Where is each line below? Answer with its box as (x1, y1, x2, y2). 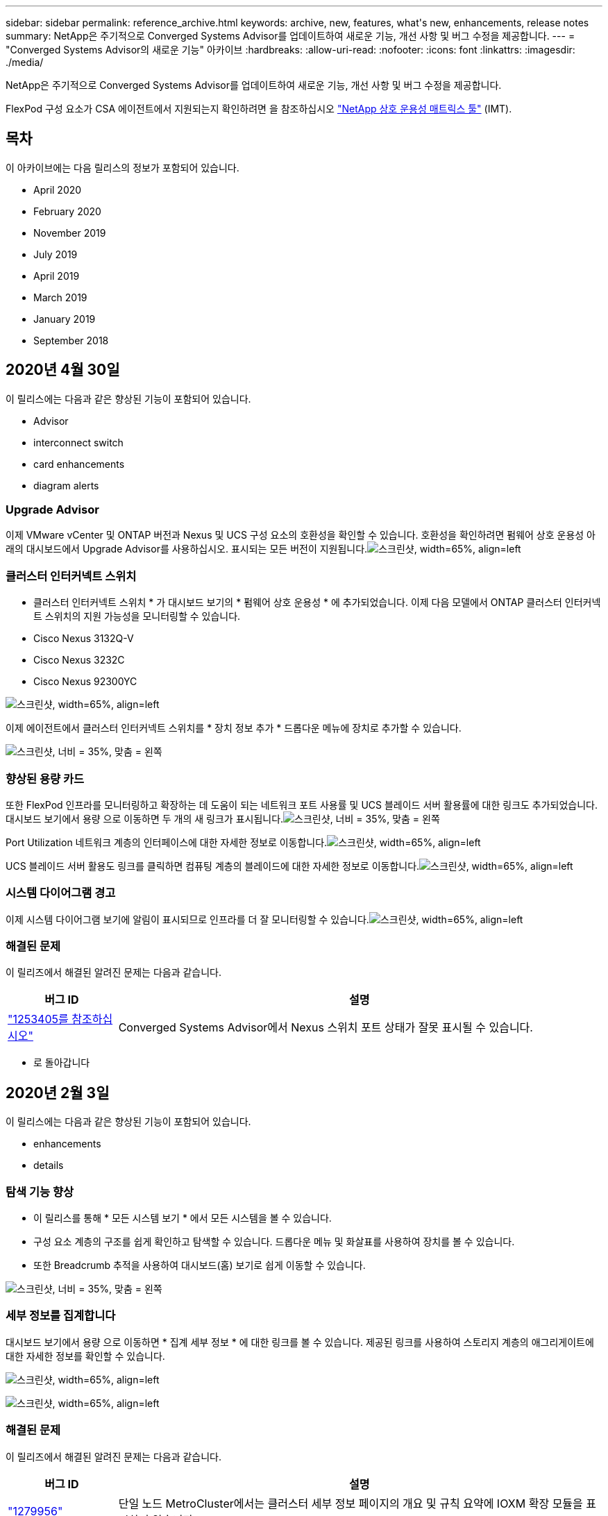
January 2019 (33, 312, 96, 325)
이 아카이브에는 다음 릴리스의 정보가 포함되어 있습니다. (6, 161, 239, 174)
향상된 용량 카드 (6, 771, 85, 786)
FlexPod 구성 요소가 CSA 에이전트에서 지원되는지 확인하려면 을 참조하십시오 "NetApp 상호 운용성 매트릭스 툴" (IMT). (6, 103, 512, 115)
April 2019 (33, 269, 80, 282)
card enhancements (33, 457, 125, 470)
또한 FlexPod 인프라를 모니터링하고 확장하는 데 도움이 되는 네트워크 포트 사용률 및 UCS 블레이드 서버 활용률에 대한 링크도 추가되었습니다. (6, 798, 598, 811)
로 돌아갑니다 (33, 1056, 90, 1069)
